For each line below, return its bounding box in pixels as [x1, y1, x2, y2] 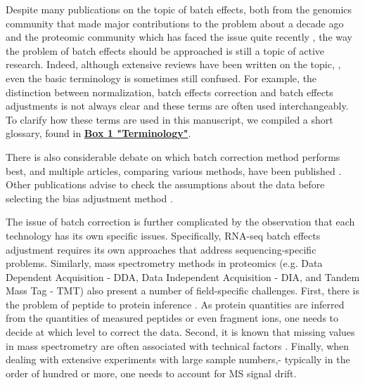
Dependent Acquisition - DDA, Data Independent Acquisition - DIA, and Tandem [6, 269, 360, 284]
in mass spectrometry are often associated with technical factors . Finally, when [6, 338, 350, 353]
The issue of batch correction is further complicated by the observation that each [6, 214, 355, 229]
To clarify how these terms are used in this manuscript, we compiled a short [6, 112, 333, 126]
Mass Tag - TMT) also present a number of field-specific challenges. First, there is [6, 283, 359, 298]
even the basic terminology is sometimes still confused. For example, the [6, 70, 317, 85]
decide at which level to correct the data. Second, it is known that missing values [6, 325, 355, 339]
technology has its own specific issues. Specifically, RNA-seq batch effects [6, 228, 321, 242]
